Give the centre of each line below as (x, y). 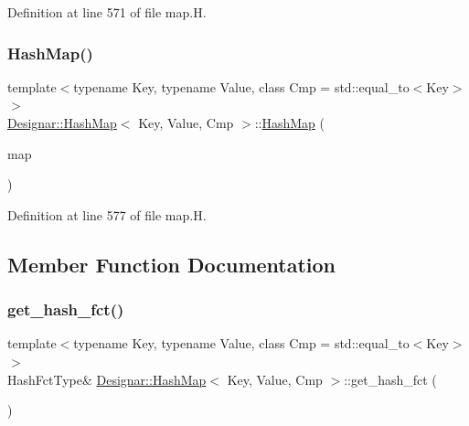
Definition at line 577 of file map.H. (107, 214)
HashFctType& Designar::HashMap (107, 379)
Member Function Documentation (172, 264)
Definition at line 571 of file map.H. (107, 12)
